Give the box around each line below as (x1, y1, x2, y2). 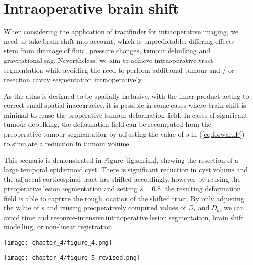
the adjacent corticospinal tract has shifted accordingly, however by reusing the (4, 174, 241, 184)
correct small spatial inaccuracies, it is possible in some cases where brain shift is (4, 100, 246, 110)
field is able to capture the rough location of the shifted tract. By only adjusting (4, 193, 244, 203)
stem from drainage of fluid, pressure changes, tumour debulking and (4, 45, 211, 56)
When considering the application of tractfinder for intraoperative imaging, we (4, 26, 239, 37)
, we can (219, 203, 244, 213)
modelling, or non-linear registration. (4, 222, 114, 232)
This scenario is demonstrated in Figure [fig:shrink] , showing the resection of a (4, 155, 239, 165)
